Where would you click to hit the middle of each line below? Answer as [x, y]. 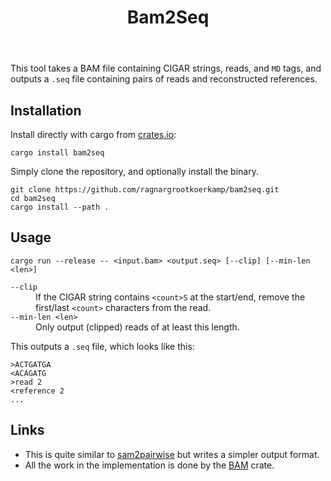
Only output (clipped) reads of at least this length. [137, 327]
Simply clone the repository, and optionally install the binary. [134, 171]
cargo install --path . [60, 207]
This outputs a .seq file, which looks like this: [102, 346]
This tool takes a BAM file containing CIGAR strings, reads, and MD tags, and [166, 68]
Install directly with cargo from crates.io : [93, 134]
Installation [46, 110]
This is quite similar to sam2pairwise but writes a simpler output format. [172, 454]
